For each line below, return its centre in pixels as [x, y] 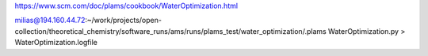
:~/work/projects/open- [123, 21]
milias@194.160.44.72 [50, 21]
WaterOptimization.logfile [56, 43]
